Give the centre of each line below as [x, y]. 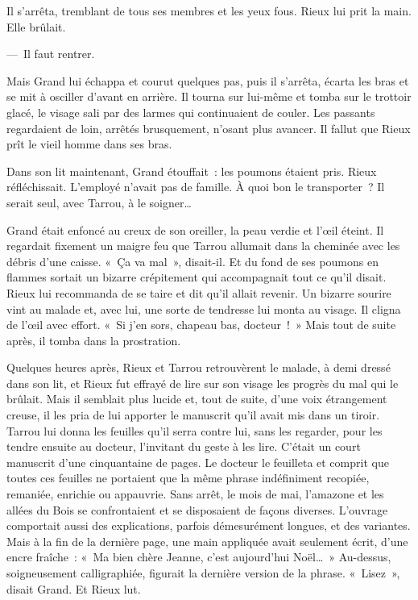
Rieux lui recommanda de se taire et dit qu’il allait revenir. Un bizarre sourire [199, 292]
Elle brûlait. [36, 26]
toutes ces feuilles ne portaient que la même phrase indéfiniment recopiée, [188, 478]
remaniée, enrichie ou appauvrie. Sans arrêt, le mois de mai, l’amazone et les [195, 494]
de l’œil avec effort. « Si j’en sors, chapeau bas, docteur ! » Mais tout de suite [201, 325]
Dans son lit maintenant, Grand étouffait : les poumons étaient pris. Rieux [192, 171]
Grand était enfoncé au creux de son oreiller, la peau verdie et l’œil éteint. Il [195, 229]
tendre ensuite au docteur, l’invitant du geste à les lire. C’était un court [184, 446]
